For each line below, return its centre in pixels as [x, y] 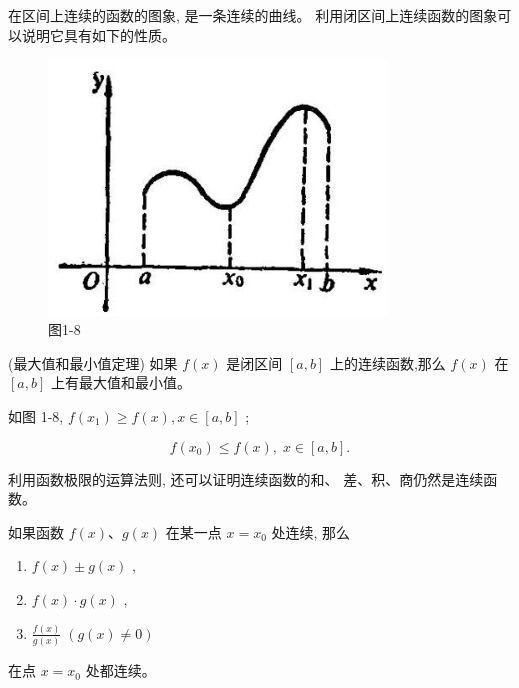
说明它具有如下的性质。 [98, 34]
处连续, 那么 [311, 531]
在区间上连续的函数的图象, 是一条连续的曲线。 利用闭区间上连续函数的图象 [253, 15]
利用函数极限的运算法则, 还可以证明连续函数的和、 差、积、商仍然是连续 [246, 478]
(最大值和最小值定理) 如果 [93, 362]
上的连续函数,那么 [387, 362]
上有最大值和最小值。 [120, 382]
